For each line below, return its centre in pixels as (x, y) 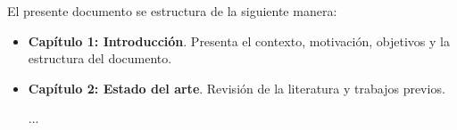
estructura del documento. (100, 58)
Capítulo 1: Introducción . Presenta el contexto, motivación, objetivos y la (239, 41)
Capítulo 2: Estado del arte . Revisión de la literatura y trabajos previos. (237, 88)
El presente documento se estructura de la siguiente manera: (172, 11)
